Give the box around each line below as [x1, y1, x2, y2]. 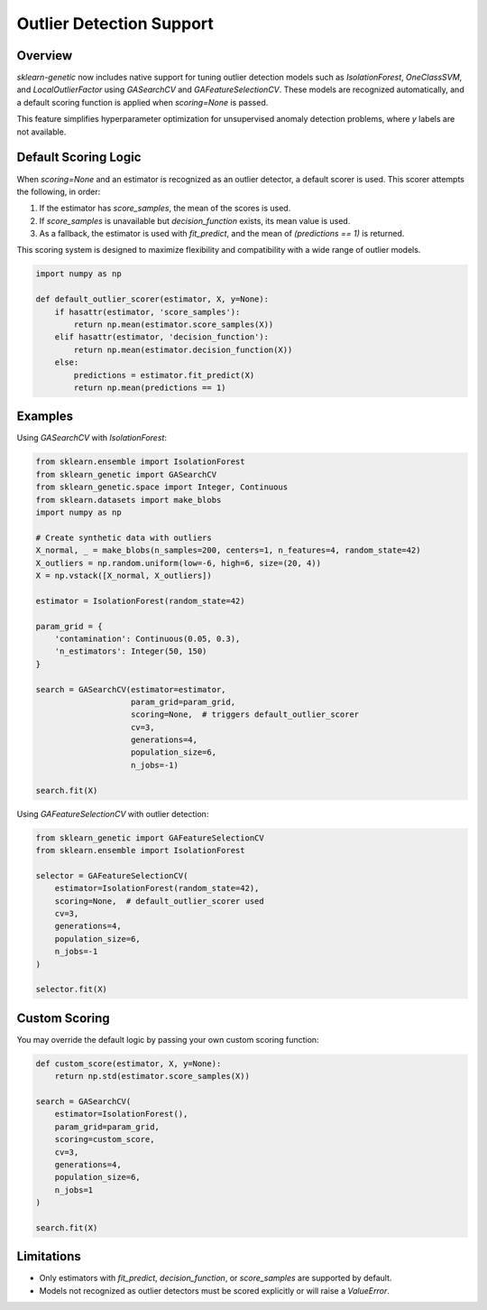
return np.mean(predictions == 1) [73, 382, 226, 393]
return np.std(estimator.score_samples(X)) [54, 1071, 250, 1082]
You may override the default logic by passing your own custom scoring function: [16, 1034, 319, 1045]
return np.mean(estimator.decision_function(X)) [73, 344, 293, 355]
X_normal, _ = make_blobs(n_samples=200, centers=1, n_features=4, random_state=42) [35, 545, 421, 555]
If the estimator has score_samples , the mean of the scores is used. [39, 203, 291, 214]
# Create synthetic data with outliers [35, 533, 212, 543]
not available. [16, 126, 67, 137]
